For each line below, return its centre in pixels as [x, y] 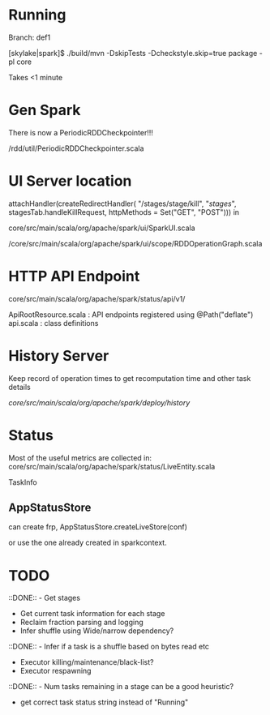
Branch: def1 [30, 37]
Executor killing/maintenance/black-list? [87, 662]
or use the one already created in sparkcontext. [88, 543]
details [19, 387]
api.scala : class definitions [54, 323]
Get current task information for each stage [92, 614]
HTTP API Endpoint [74, 276]
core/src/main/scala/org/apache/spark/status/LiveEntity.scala [112, 466]
